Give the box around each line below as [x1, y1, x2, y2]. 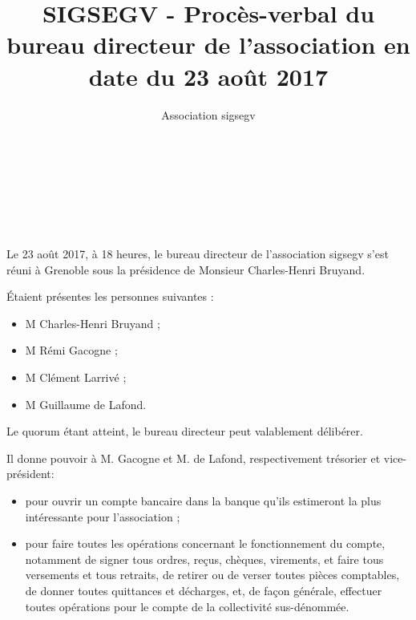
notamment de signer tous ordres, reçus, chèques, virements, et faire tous [25, 550, 384, 567]
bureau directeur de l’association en [6, 28, 410, 61]
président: [6, 465, 55, 482]
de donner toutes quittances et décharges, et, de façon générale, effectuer [25, 582, 382, 598]
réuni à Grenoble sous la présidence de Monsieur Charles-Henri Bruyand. [6, 261, 366, 278]
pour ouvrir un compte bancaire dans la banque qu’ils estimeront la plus [25, 492, 382, 509]
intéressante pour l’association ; [25, 508, 180, 525]
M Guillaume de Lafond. [25, 395, 147, 412]
